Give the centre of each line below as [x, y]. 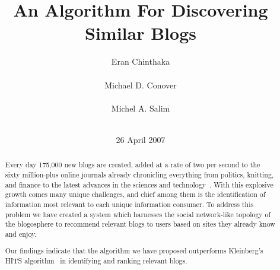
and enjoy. [21, 234]
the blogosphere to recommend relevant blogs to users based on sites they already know [140, 224]
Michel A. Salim [141, 108]
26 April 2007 [141, 139]
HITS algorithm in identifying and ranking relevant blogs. [96, 261]
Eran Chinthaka [141, 61]
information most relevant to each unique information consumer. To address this [129, 204]
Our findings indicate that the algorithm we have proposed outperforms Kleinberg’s [134, 251]
